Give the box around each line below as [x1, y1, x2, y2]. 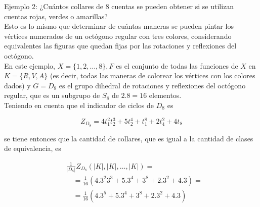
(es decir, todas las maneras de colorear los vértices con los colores [50, 70, 255, 81]
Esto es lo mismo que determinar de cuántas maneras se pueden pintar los [4, 21, 234, 31]
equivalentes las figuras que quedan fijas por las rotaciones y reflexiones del [4, 40, 237, 51]
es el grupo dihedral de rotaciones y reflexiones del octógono [59, 80, 246, 90]
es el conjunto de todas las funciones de [116, 60, 238, 71]
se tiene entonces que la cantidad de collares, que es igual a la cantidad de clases [4, 133, 253, 143]
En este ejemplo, [4, 60, 55, 71]
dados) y [4, 80, 31, 90]
